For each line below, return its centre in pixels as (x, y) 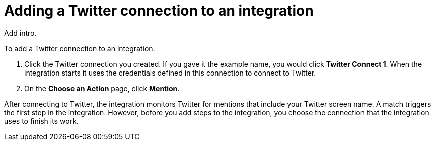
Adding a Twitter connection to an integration (159, 11)
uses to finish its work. (41, 121)
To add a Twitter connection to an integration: (80, 48)
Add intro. (20, 33)
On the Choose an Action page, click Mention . (102, 88)
